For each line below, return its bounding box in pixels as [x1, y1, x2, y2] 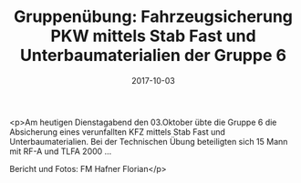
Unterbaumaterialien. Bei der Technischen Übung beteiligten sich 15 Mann [9, 136, 288, 147]
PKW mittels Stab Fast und [49, 25, 257, 46]
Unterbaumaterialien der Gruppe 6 [19, 46, 287, 66]
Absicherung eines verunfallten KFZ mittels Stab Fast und [9, 126, 226, 137]
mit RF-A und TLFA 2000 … [9, 146, 112, 157]
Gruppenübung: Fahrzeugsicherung [13, 6, 294, 27]
